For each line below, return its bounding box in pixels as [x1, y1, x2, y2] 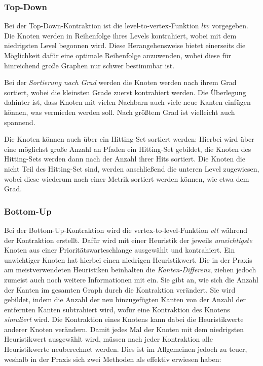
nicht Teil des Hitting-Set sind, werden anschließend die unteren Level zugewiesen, [4, 163, 259, 174]
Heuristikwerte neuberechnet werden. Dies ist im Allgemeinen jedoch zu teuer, [4, 344, 247, 354]
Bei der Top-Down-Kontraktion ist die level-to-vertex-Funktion [4, 20, 199, 31]
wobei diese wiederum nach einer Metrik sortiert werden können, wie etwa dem [4, 173, 249, 184]
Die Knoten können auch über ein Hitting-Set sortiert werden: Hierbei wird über [4, 134, 254, 144]
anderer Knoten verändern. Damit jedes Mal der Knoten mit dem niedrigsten [4, 323, 244, 334]
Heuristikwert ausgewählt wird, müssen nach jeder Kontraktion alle [4, 334, 213, 344]
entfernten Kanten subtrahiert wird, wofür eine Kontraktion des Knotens [4, 304, 230, 314]
